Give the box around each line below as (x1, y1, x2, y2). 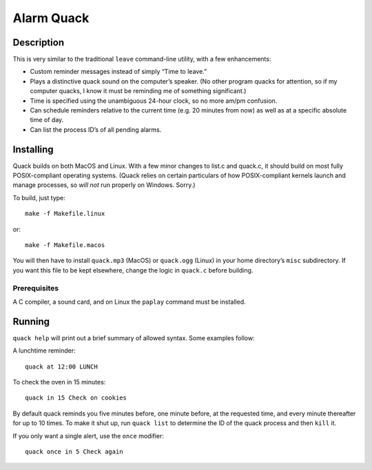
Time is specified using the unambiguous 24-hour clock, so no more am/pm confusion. (30, 97, 278, 105)
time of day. (30, 116, 64, 124)
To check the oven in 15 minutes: (12, 378, 106, 386)
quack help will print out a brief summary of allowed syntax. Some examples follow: (12, 333, 255, 342)
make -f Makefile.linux (25, 210, 105, 217)
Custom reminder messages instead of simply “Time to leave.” (30, 68, 207, 76)
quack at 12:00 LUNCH (25, 362, 98, 371)
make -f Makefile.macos (25, 242, 105, 249)
